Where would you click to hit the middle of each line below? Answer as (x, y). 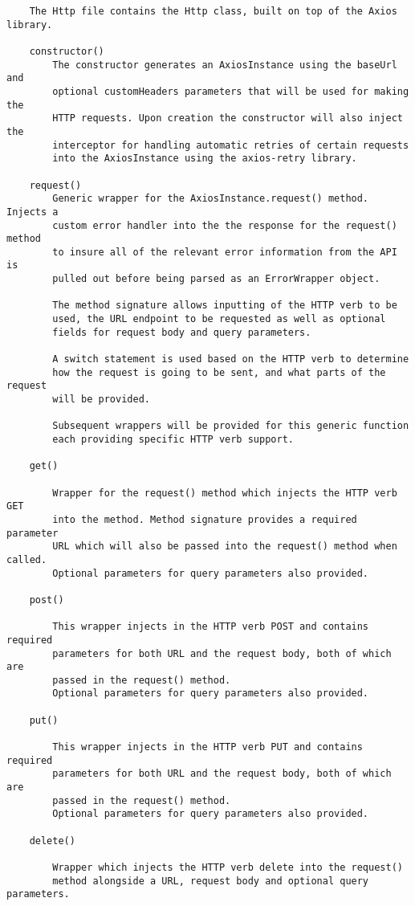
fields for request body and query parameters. (182, 332)
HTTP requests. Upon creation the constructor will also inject (228, 118)
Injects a (33, 212)
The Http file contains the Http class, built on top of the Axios (213, 11)
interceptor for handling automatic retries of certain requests (231, 145)
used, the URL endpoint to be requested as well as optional (219, 319)
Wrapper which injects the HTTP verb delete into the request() (228, 867)
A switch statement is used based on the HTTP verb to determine (231, 359)
